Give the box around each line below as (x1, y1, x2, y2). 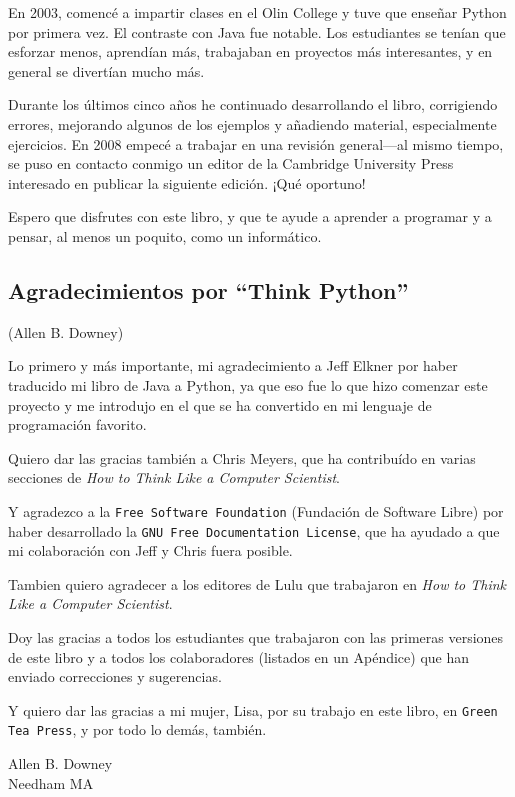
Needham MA (8, 772, 94, 793)
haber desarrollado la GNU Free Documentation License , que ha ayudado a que (8, 520, 500, 541)
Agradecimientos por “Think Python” (8, 274, 409, 305)
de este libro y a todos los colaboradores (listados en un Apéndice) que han (8, 646, 470, 667)
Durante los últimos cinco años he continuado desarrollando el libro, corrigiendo (8, 94, 498, 115)
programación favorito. (8, 414, 147, 435)
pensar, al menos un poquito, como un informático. (8, 225, 322, 246)
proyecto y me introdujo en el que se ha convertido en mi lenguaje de (8, 394, 432, 415)
